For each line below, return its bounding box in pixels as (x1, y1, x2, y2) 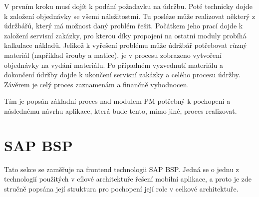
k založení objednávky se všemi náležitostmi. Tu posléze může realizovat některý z (4, 10, 256, 21)
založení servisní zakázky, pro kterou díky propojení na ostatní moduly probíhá (4, 30, 247, 40)
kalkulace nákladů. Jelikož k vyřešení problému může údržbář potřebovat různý (4, 40, 247, 50)
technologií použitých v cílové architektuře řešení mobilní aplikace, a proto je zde (4, 174, 252, 184)
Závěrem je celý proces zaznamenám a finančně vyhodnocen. (4, 79, 189, 89)
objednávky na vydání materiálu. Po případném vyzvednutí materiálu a (4, 59, 224, 70)
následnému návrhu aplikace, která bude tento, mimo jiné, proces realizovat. (4, 105, 237, 116)
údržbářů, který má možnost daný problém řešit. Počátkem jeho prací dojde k (4, 20, 243, 31)
